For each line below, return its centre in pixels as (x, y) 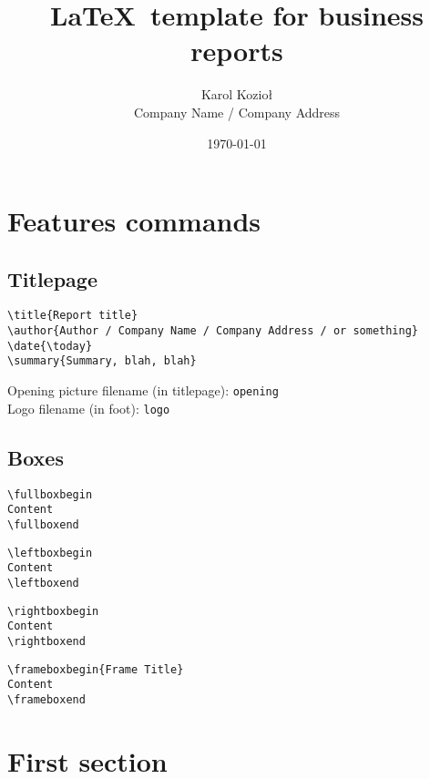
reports (237, 51)
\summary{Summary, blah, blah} (102, 361)
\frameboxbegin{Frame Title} (96, 669)
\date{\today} (50, 346)
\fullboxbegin (50, 494)
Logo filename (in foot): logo (89, 408)
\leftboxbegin (50, 553)
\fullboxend (43, 524)
